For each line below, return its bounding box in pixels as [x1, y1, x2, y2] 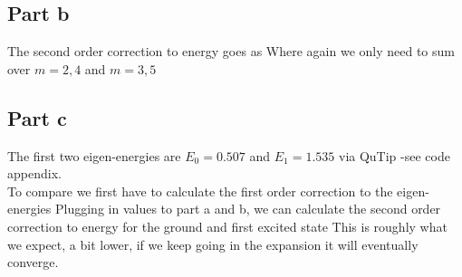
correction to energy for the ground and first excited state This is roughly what [7, 216, 448, 235]
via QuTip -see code [338, 146, 450, 165]
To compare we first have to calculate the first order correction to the [7, 181, 393, 200]
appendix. [7, 164, 62, 183]
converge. [7, 253, 59, 272]
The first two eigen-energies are [7, 146, 181, 165]
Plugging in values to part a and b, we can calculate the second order [54, 199, 441, 218]
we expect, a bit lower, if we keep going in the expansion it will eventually [7, 234, 419, 253]
